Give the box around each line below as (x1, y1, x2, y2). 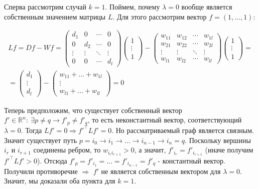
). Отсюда (37, 155, 67, 165)
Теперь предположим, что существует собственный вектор (4, 104, 182, 115)
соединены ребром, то (33, 144, 101, 155)
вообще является (181, 1, 232, 11)
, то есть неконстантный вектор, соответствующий (87, 114, 242, 125)
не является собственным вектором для (101, 165, 221, 176)
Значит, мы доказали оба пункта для (4, 175, 115, 186)
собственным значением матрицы (4, 11, 106, 21)
